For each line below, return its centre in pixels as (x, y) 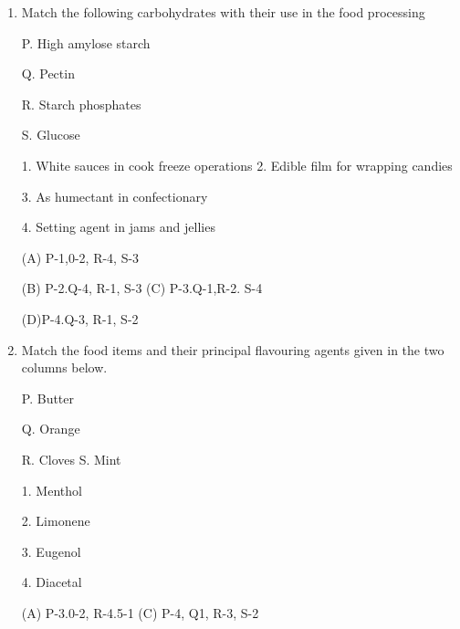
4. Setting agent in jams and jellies (118, 227)
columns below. (64, 367)
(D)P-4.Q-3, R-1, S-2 (80, 318)
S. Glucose (51, 135)
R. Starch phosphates (81, 104)
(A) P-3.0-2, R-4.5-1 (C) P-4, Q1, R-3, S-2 (140, 612)
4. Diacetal (52, 582)
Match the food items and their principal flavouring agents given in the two (233, 349)
